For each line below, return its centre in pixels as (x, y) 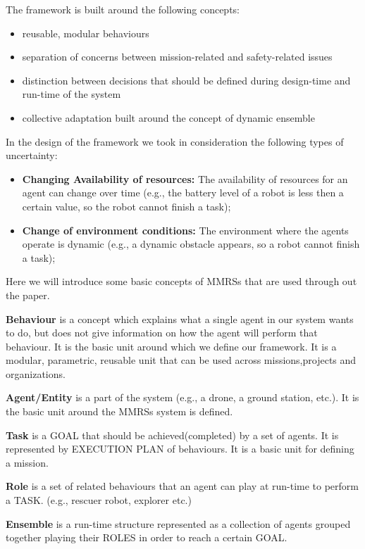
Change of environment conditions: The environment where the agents (185, 230)
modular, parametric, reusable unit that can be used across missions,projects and (181, 360)
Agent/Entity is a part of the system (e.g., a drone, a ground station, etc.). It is (182, 397)
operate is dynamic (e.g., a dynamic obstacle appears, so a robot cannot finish (191, 244)
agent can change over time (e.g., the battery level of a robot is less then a (183, 193)
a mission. (27, 462)
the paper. (28, 295)
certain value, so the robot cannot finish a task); (126, 206)
